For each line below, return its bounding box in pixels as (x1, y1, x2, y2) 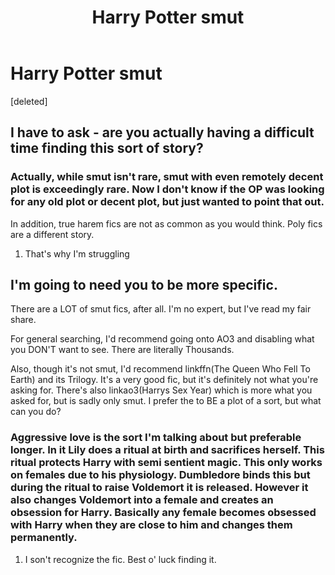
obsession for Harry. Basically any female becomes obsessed (10, 506, 317, 520)
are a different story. (10, 228, 95, 240)
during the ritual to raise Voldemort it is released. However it (10, 481, 309, 495)
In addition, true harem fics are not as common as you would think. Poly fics (10, 217, 323, 230)
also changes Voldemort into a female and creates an (10, 493, 274, 507)
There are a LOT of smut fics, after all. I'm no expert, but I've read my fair (10, 303, 312, 315)
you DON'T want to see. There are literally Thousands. (10, 344, 235, 356)
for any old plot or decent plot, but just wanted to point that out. (10, 195, 325, 209)
